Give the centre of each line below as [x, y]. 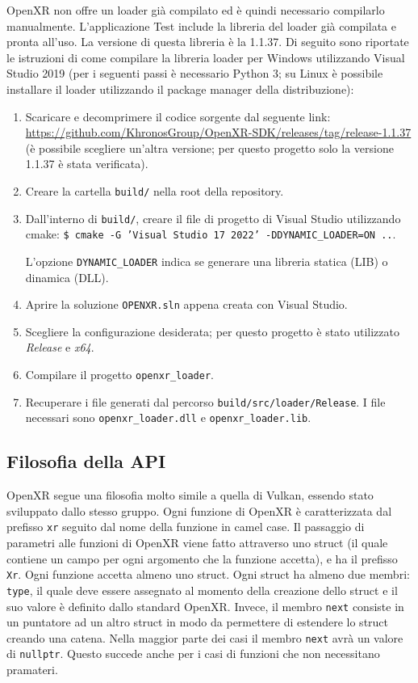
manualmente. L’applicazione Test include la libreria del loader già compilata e [201, 25]
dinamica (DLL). [67, 277]
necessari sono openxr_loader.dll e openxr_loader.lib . [168, 417]
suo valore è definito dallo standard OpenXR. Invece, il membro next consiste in [205, 606]
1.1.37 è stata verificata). [87, 164]
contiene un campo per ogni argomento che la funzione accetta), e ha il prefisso [202, 558]
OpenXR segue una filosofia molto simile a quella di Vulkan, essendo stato [190, 495]
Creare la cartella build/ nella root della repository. [155, 190]
